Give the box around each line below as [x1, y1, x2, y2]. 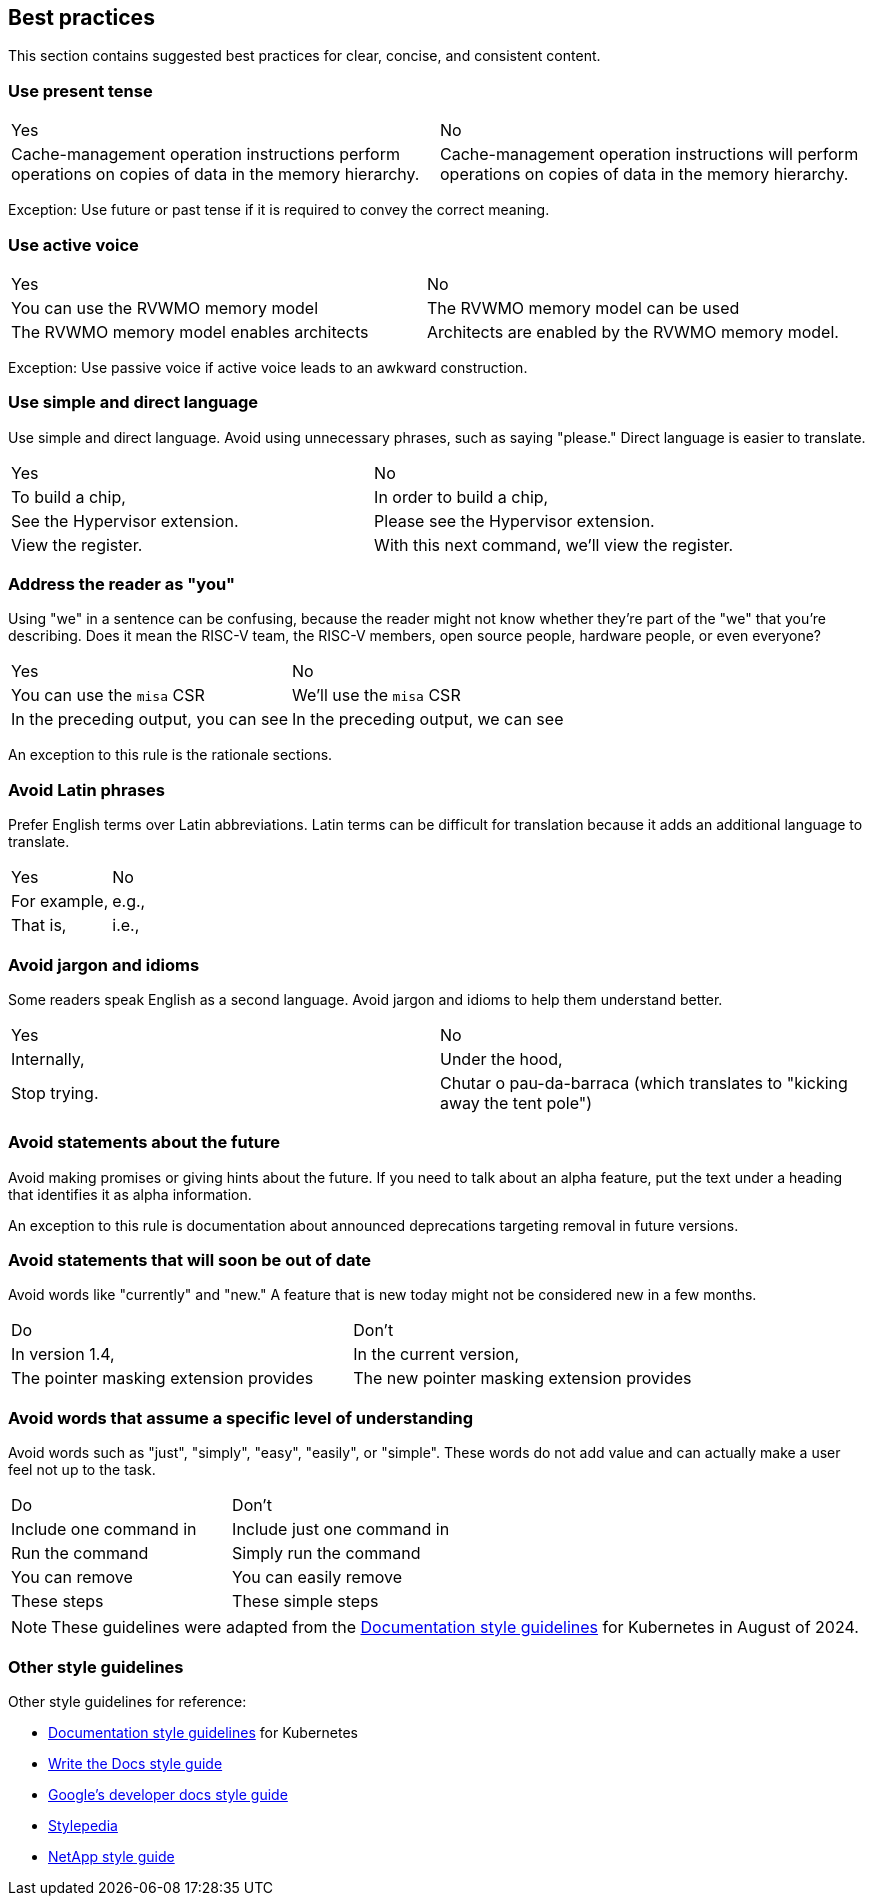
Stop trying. [11, 1082, 99, 1103]
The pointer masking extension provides [11, 1368, 314, 1389]
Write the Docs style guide [48, 1754, 223, 1772]
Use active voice [8, 234, 139, 255]
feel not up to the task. [8, 1461, 156, 1479]
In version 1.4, [11, 1344, 115, 1365]
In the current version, [353, 1344, 520, 1365]
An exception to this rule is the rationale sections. [8, 746, 333, 764]
